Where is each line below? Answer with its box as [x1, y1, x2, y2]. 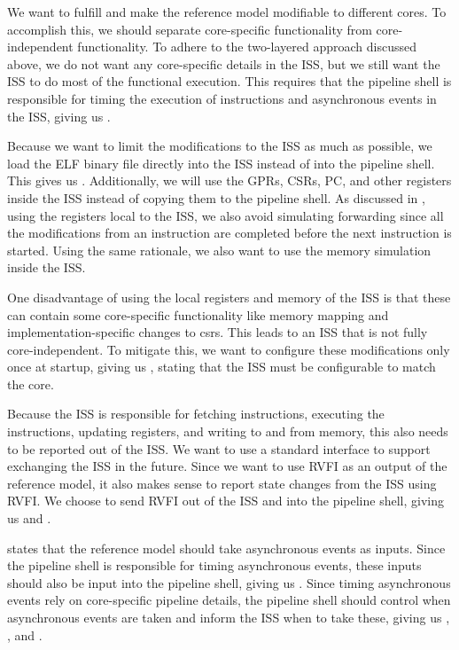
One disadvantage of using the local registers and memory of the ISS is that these [7, 287, 451, 306]
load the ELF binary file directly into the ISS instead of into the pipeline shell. [7, 153, 435, 172]
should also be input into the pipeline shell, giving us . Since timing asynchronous [7, 573, 451, 591]
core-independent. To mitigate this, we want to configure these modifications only [7, 340, 450, 358]
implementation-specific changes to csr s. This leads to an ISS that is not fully [7, 323, 428, 341]
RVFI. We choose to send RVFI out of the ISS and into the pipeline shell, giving [7, 491, 444, 510]
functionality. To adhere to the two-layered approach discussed [77, 37, 416, 56]
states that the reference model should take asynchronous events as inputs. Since [7, 538, 446, 557]
